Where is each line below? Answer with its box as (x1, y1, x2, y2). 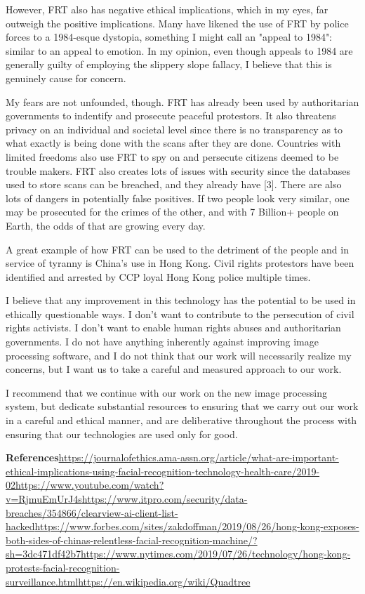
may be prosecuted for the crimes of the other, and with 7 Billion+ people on (6, 204, 339, 219)
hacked (6, 519, 35, 534)
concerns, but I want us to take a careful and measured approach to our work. (6, 362, 342, 376)
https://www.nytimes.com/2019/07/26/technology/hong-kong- (81, 546, 351, 561)
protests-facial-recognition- (6, 560, 120, 574)
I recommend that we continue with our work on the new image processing (6, 385, 327, 400)
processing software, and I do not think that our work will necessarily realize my (6, 348, 352, 362)
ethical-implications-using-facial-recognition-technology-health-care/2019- (6, 463, 320, 478)
